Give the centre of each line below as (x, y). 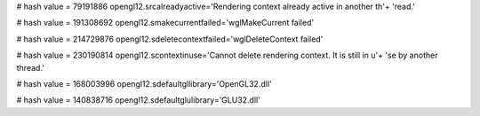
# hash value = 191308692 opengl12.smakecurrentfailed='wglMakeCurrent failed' (165, 23)
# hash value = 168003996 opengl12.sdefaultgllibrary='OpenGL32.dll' (144, 83)
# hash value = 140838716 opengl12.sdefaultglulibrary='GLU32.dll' (139, 100)
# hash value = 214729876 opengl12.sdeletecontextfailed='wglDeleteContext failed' (170, 39)
